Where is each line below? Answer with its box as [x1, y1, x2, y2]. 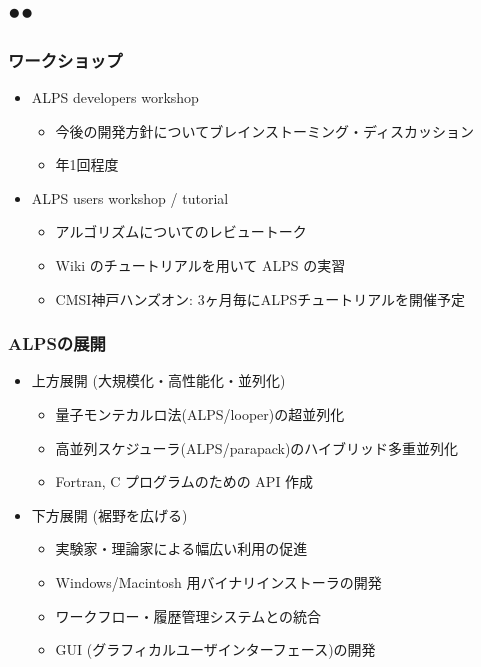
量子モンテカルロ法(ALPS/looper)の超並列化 [55, 403, 345, 424]
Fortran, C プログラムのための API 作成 [55, 471, 314, 492]
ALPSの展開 [8, 331, 106, 356]
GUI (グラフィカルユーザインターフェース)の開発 [55, 639, 376, 660]
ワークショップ [8, 47, 123, 72]
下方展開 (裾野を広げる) [31, 504, 188, 525]
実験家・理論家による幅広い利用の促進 [55, 538, 308, 559]
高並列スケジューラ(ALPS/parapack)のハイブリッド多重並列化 [55, 437, 459, 458]
